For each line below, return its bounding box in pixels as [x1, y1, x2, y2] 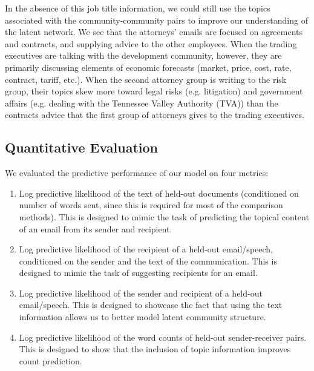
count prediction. [19, 354, 82, 367]
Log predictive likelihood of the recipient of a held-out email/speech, [19, 243, 273, 255]
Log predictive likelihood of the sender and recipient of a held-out [19, 286, 263, 299]
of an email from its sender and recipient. [19, 222, 172, 235]
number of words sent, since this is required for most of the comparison [19, 199, 283, 211]
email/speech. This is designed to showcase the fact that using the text [19, 298, 283, 311]
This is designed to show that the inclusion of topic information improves [19, 343, 291, 355]
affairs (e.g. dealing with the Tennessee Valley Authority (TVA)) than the [5, 96, 278, 109]
